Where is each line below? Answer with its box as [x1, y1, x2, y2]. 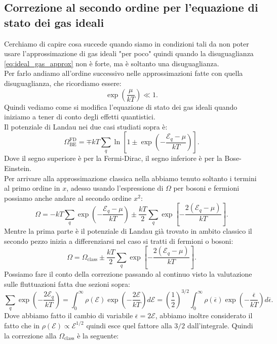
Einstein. [4, 162, 31, 173]
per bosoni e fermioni [173, 183, 240, 193]
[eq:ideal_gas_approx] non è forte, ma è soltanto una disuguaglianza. [4, 58, 219, 68]
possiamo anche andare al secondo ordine [4, 192, 132, 203]
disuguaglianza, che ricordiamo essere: [4, 77, 122, 88]
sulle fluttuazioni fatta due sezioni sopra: [4, 278, 130, 289]
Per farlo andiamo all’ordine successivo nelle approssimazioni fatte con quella [4, 68, 243, 78]
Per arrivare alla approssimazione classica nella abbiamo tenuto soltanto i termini [4, 173, 257, 183]
